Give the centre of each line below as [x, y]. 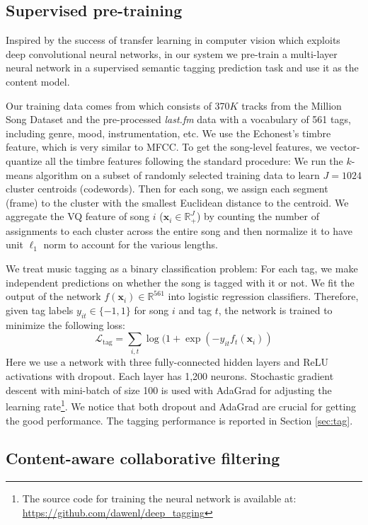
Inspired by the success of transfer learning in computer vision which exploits [173, 40]
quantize [24, 160]
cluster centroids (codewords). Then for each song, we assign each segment [167, 189]
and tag [195, 310]
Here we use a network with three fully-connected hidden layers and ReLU [167, 362]
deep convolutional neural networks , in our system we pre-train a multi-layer [172, 53]
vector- [345, 147]
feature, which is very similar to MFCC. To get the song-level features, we [166, 147]
